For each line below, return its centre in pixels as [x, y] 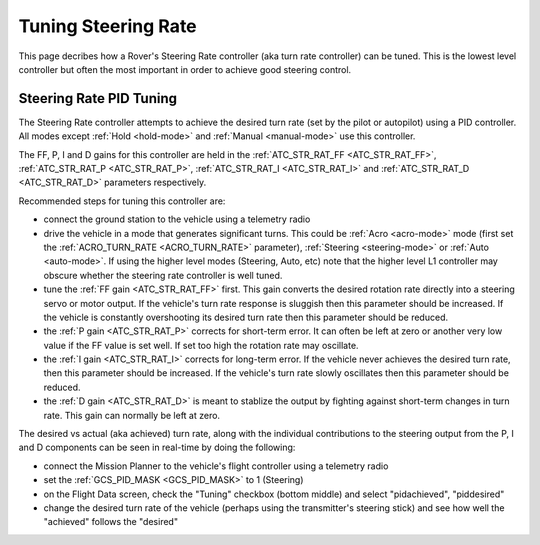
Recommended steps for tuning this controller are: [122, 201]
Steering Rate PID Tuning [98, 98]
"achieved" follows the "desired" [111, 522]
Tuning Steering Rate [107, 26]
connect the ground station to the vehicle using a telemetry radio [177, 219]
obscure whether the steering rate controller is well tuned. [163, 275]
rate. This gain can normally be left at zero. [131, 415]
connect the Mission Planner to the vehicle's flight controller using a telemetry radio [216, 466]
